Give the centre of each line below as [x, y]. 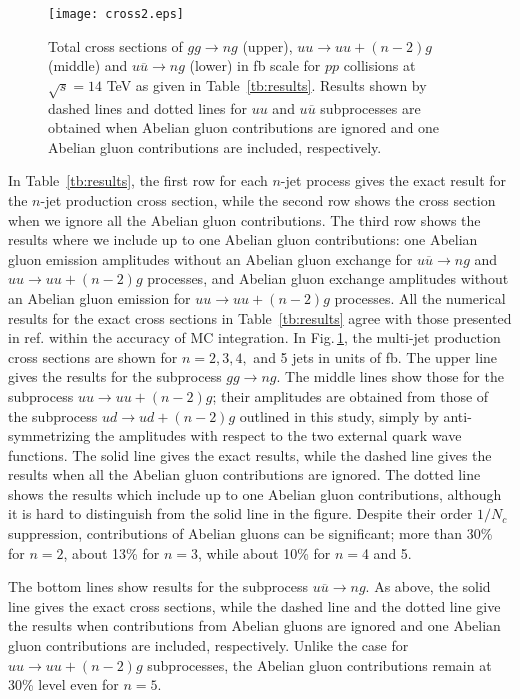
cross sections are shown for [93, 356]
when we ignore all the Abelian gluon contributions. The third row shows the [244, 219]
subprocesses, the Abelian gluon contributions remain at [319, 664]
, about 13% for [111, 552]
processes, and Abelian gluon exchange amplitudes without [328, 278]
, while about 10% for [264, 552]
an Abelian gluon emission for [99, 297]
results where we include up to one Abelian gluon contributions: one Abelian [243, 239]
